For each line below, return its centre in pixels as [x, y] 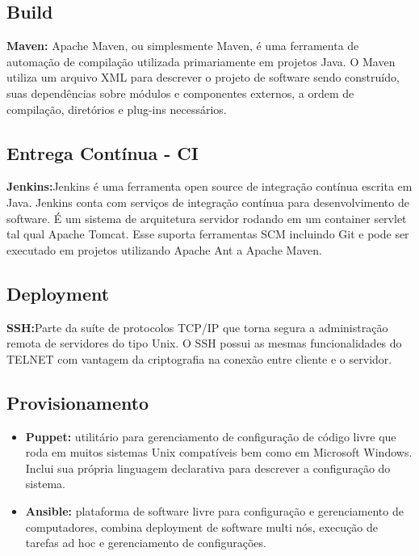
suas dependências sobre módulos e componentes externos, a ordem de [180, 93]
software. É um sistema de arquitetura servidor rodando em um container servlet [207, 218]
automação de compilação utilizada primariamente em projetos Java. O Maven [201, 61]
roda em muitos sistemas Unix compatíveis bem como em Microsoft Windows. [219, 452]
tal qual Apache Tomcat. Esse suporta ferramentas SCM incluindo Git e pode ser [208, 234]
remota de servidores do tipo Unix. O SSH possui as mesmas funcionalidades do [204, 343]
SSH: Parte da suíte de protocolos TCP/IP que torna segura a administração [197, 327]
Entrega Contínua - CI [103, 152]
